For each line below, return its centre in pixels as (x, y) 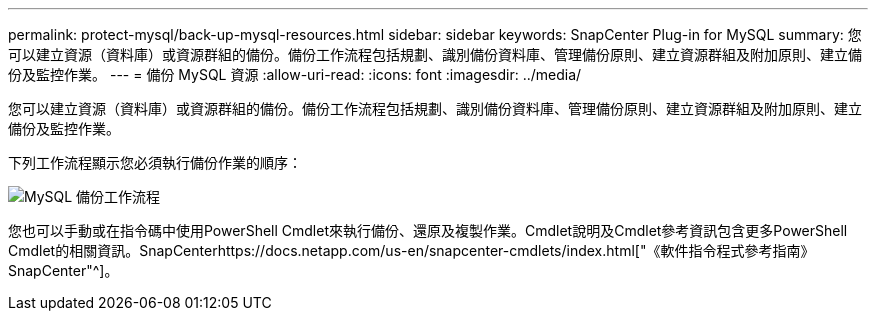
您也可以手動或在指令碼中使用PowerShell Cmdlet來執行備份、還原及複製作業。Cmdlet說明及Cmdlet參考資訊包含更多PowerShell (428, 230)
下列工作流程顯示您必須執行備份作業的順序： (155, 162)
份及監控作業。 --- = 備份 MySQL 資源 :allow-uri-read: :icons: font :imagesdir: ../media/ (295, 74)
